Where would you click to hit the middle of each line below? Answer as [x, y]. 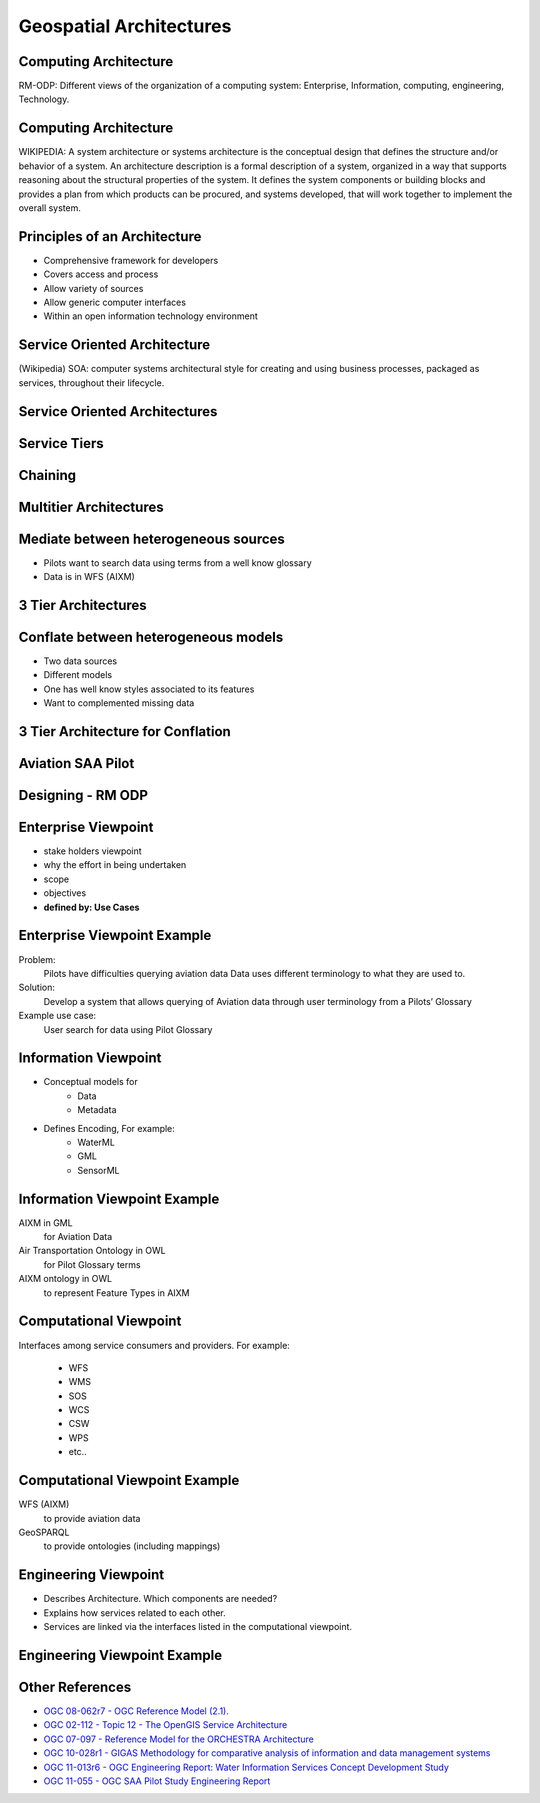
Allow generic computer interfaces [115, 302]
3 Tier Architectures [82, 605]
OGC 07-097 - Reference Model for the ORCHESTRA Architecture [178, 1739]
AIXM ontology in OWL [65, 1279]
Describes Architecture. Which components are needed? [160, 1599]
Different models [78, 675]
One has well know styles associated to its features [149, 689]
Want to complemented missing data [119, 703]
